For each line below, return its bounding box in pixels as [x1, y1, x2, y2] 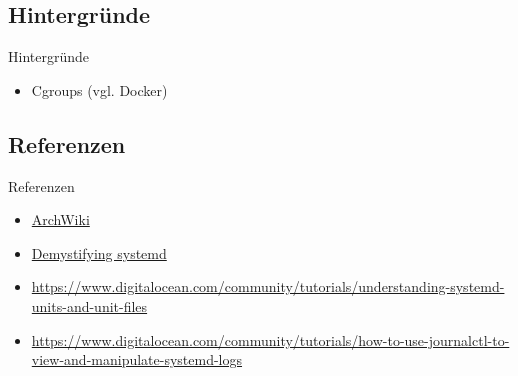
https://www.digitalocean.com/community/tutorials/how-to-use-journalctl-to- [31, 329, 510, 350]
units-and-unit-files [31, 295, 148, 316]
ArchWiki [31, 209, 90, 230]
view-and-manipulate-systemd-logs [31, 349, 243, 370]
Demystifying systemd [31, 242, 167, 263]
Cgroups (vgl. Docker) [31, 79, 168, 100]
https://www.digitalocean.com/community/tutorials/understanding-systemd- [31, 276, 505, 297]
